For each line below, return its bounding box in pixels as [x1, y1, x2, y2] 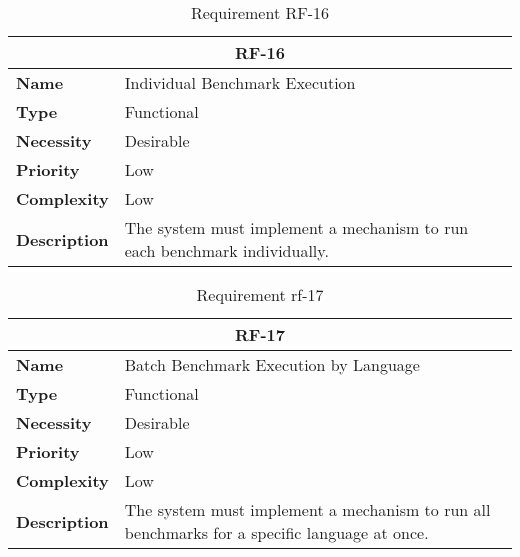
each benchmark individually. [124, 239, 329, 262]
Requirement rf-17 [196, 283, 324, 306]
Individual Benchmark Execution [124, 71, 356, 94]
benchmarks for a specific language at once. [124, 521, 429, 544]
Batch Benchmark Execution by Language [124, 353, 420, 376]
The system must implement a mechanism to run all [124, 498, 491, 521]
